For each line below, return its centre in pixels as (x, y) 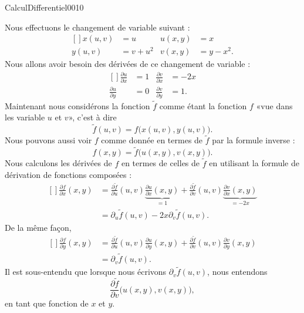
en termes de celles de (161, 163)
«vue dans (274, 105)
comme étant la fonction (203, 105)
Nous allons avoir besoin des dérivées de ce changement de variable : (128, 64)
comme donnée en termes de (152, 140)
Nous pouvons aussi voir (48, 140)
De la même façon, (38, 227)
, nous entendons (237, 272)
